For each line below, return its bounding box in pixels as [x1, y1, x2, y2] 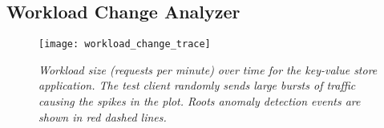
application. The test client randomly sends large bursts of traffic [38, 77, 356, 94]
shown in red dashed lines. [38, 108, 167, 125]
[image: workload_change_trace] [38, 38, 211, 50]
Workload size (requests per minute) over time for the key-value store [38, 61, 378, 78]
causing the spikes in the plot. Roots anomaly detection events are [38, 93, 361, 110]
